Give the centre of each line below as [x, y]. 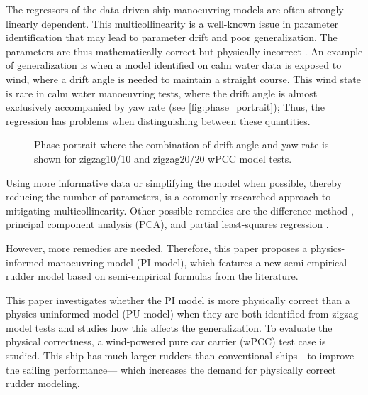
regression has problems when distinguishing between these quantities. [158, 120]
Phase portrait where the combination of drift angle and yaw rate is [182, 145]
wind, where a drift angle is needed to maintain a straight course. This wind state [184, 79]
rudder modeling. [43, 383]
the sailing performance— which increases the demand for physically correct [171, 369]
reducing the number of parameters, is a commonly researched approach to [168, 196]
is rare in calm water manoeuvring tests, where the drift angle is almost [162, 93]
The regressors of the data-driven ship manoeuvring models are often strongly [175, 9]
